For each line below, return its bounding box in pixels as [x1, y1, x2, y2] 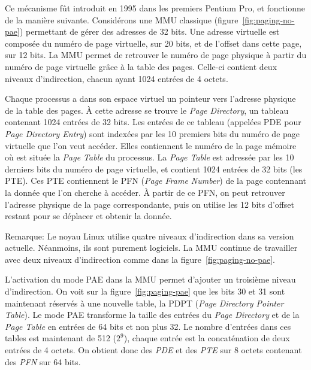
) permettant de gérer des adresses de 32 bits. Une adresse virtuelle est [19, 25, 280, 38]
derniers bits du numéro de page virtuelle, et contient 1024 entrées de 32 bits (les [5, 162, 303, 175]
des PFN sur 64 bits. [5, 355, 81, 368]
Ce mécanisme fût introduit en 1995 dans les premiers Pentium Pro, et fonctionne [5, 2, 305, 14]
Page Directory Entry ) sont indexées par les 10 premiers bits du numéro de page [5, 127, 300, 139]
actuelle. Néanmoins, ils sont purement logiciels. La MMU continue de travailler [5, 241, 298, 254]
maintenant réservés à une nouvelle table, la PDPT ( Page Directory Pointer [5, 296, 284, 309]
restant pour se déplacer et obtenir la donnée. [5, 210, 172, 222]
